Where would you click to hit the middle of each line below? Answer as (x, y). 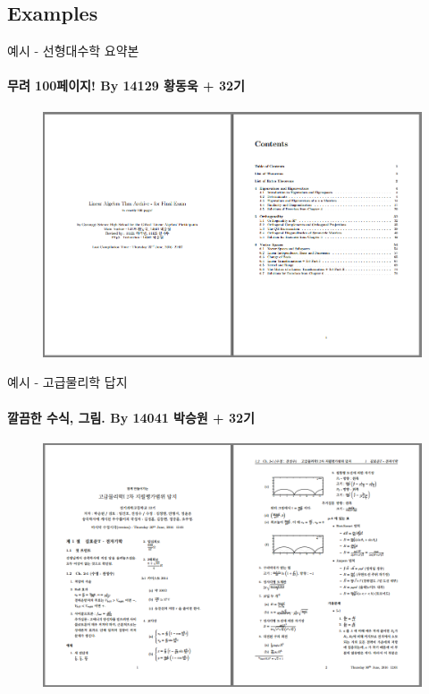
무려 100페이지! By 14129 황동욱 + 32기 (126, 86)
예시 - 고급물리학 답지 (67, 382)
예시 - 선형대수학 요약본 (73, 51)
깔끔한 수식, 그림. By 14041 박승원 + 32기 (131, 417)
